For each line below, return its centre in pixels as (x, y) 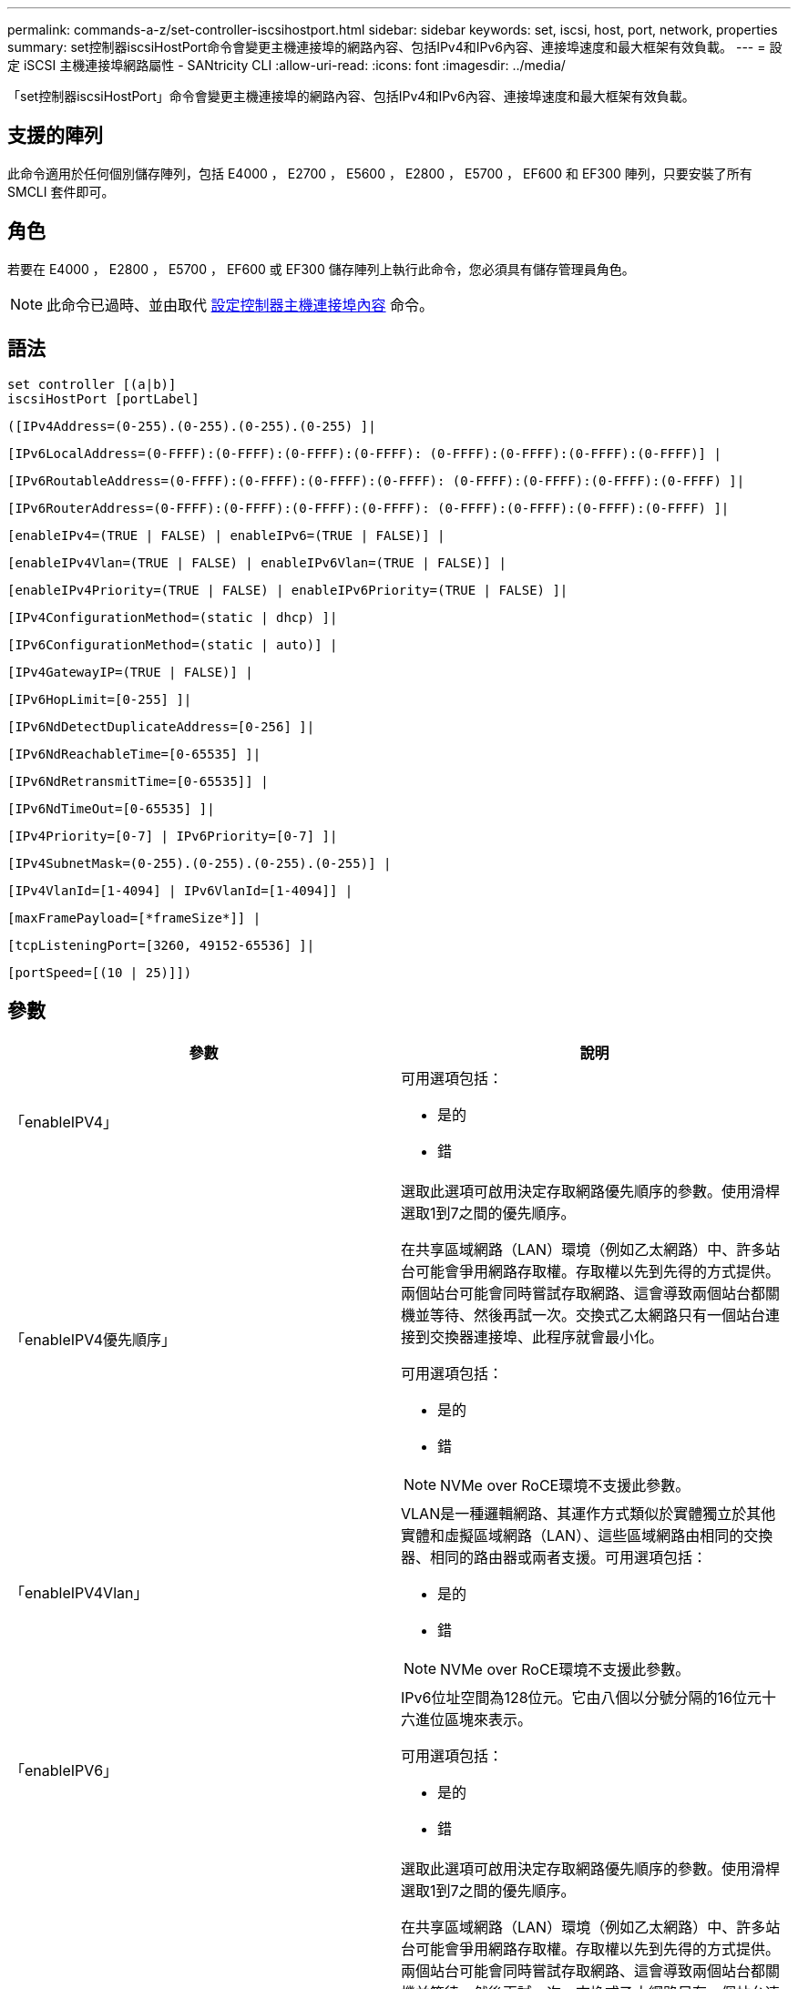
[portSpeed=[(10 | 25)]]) (100, 972)
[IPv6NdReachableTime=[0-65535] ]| (134, 754)
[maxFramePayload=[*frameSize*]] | (134, 918)
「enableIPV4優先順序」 (93, 1340)
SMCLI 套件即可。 (61, 191)
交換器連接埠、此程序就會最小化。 (547, 1337)
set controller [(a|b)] (92, 384)
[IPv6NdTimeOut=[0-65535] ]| (111, 808)
